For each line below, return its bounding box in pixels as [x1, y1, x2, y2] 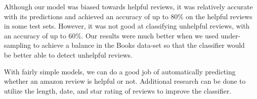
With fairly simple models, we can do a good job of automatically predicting [4, 66, 236, 76]
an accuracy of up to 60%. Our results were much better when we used [4, 30, 218, 40]
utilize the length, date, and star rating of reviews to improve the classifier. [4, 85, 231, 96]
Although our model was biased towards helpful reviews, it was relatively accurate [4, 1, 253, 11]
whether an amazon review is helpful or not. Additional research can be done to [4, 76, 246, 86]
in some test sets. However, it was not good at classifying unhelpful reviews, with [4, 21, 250, 31]
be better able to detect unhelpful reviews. [4, 49, 132, 60]
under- [220, 30, 241, 40]
